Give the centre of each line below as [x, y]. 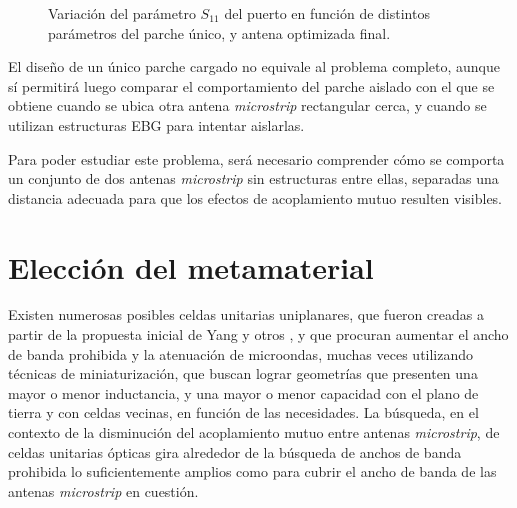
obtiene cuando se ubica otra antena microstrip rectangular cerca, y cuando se [247, 105]
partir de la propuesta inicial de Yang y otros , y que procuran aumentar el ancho [258, 334]
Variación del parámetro [122, 13]
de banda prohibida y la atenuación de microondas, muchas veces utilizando [241, 353]
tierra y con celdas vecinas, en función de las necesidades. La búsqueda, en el [243, 412]
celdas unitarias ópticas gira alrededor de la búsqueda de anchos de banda [235, 451]
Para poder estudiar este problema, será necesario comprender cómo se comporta [256, 158]
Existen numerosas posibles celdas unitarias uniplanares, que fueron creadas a [246, 314]
